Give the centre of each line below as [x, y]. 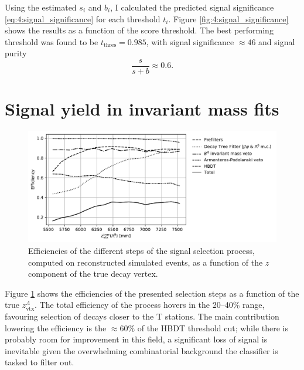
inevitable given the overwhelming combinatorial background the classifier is [141, 350]
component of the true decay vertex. [93, 274]
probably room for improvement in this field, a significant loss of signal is [136, 339]
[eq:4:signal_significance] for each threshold [83, 18]
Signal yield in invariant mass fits [142, 109]
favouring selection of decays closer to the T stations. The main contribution [142, 316]
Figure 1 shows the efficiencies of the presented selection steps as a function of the [152, 293]
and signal [277, 41]
